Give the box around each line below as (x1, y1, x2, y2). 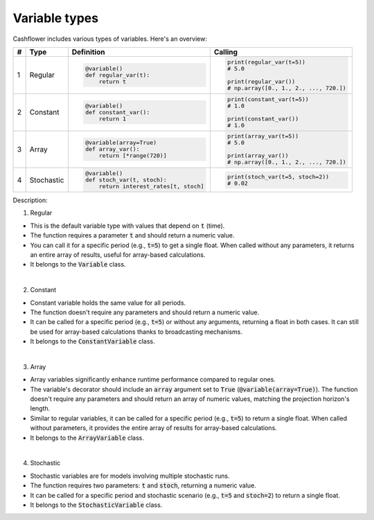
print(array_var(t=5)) (227, 132, 299, 140)
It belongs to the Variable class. (30, 260, 126, 269)
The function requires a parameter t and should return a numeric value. (30, 231, 235, 240)
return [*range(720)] (98, 152, 168, 159)
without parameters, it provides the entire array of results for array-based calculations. (30, 424, 277, 432)
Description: (12, 196, 48, 204)
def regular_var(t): (85, 71, 150, 79)
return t (98, 78, 127, 85)
